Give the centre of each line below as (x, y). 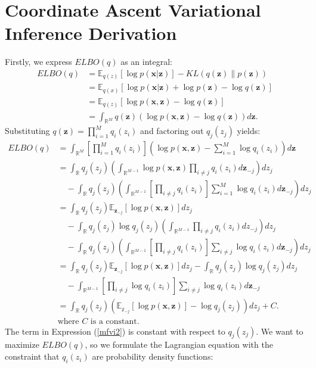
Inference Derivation (91, 33)
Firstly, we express (38, 62)
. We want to (280, 331)
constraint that (32, 356)
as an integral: (146, 62)
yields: (249, 131)
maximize (22, 344)
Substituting (27, 131)
